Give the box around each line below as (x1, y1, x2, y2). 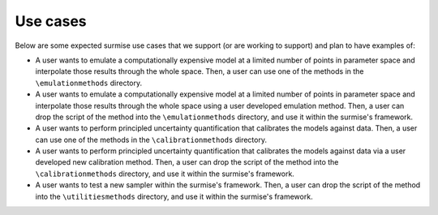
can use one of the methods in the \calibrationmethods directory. (35, 135, 268, 144)
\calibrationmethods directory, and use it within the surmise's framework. (35, 169, 295, 178)
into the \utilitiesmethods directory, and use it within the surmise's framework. (35, 191, 313, 201)
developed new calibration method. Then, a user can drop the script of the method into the (35, 157, 339, 167)
